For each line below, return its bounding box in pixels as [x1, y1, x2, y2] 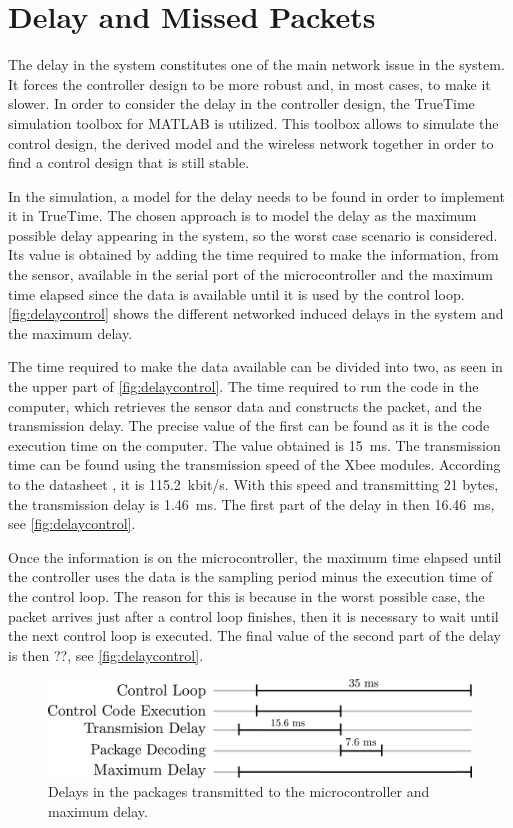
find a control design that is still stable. [8, 152, 250, 173]
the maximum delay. [8, 322, 133, 343]
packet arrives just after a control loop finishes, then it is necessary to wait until [8, 605, 499, 626]
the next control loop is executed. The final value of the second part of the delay [8, 625, 501, 646]
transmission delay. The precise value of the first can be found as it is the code [8, 415, 490, 436]
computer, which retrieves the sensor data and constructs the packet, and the [8, 395, 482, 416]
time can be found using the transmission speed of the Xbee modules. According [8, 454, 501, 475]
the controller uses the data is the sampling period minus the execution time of [8, 566, 493, 587]
